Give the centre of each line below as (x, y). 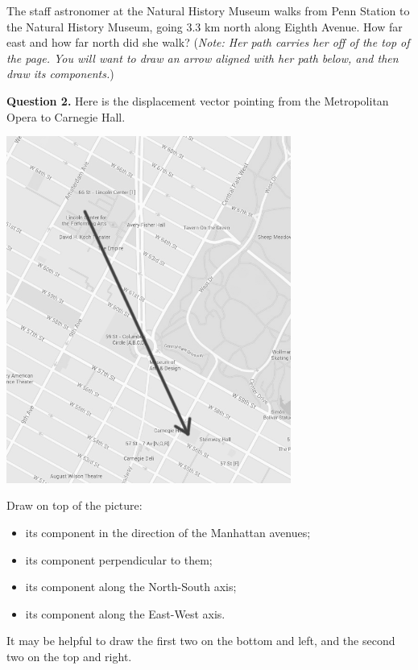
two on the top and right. (69, 657)
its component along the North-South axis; (131, 587)
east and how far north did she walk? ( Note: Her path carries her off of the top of (208, 42)
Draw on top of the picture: (74, 505)
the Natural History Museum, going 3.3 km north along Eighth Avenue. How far (205, 26)
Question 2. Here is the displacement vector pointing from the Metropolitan (198, 100)
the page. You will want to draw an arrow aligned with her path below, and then (203, 58)
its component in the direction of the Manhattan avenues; (168, 533)
